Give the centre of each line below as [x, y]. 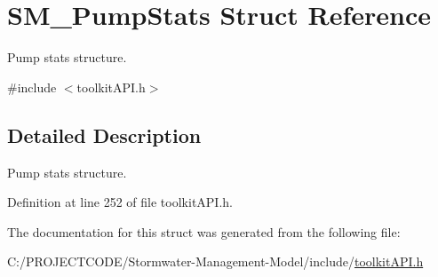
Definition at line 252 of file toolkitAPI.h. [120, 202]
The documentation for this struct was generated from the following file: [204, 231]
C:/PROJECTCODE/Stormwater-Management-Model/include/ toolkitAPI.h [215, 261]
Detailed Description [104, 135]
